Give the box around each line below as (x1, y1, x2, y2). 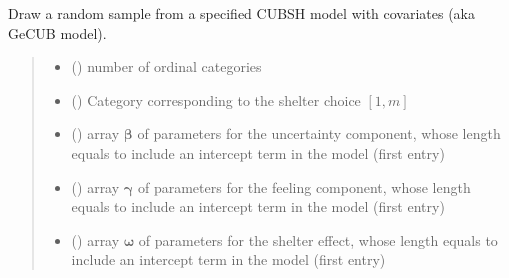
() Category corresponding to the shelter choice (71, 89, 361, 110)
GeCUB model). (8, 22, 107, 43)
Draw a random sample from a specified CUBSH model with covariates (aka (8, 3, 476, 23)
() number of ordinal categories (71, 56, 262, 77)
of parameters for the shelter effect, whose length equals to (138, 229, 498, 250)
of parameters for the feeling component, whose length (137, 176, 471, 197)
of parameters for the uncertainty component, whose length (137, 123, 501, 144)
